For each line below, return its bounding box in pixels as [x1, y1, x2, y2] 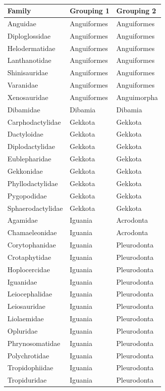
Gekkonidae [7, 165, 43, 176]
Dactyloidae [7, 129, 44, 139]
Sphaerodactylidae [7, 202, 63, 213]
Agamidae [7, 215, 38, 225]
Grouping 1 [69, 5, 110, 15]
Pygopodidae [7, 190, 47, 200]
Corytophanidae [7, 240, 56, 250]
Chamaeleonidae [7, 227, 57, 238]
